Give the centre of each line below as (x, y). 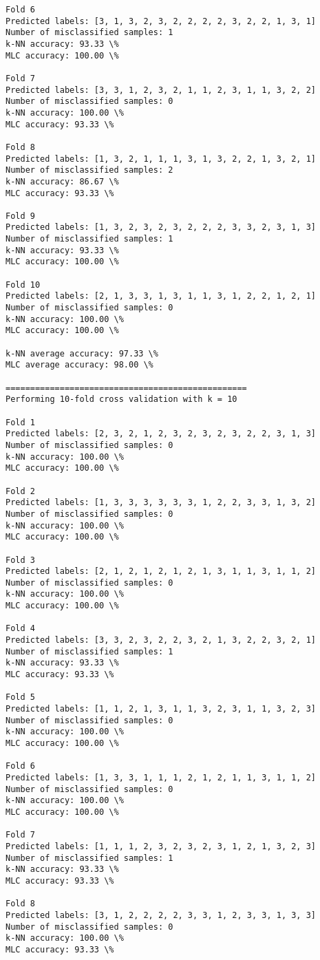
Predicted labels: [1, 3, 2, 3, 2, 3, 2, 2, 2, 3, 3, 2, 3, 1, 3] (161, 227)
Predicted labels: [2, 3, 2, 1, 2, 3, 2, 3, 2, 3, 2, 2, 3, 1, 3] (161, 434)
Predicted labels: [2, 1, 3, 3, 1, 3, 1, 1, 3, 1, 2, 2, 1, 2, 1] (161, 296)
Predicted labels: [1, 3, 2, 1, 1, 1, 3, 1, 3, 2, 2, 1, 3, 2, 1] (161, 159)
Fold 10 (23, 285)
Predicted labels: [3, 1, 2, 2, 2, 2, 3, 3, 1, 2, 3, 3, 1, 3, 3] (161, 915)
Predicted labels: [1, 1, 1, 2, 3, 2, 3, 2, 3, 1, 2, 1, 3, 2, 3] (161, 846)
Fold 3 (20, 560)
